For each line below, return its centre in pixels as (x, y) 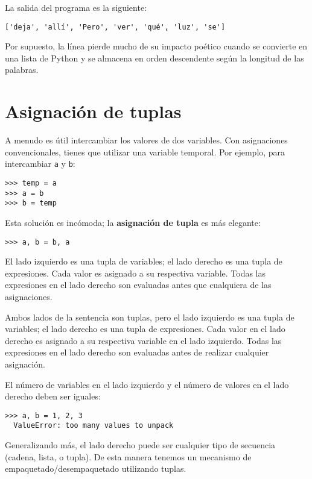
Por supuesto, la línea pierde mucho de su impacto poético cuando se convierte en (156, 46)
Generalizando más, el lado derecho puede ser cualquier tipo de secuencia (140, 445)
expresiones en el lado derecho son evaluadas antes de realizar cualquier (137, 352)
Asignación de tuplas (93, 111)
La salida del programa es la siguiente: (76, 7)
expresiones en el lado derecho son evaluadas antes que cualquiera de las (138, 285)
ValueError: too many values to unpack (94, 426)
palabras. (22, 70)
